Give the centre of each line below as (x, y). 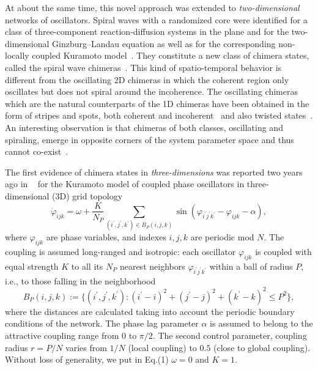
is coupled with (283, 252)
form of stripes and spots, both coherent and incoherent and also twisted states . (159, 115)
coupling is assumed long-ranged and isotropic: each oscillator (120, 252)
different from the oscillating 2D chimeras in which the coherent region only (147, 79)
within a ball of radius (251, 266)
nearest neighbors (152, 266)
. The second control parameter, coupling (230, 335)
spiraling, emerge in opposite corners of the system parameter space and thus (150, 139)
